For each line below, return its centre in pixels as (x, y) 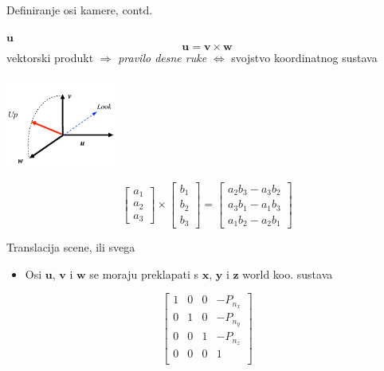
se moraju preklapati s (144, 273)
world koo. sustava (288, 273)
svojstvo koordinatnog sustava (304, 58)
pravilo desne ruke (163, 58)
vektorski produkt (50, 58)
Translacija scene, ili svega (71, 247)
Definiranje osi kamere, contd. (80, 10)
